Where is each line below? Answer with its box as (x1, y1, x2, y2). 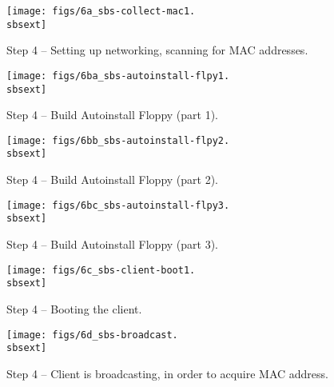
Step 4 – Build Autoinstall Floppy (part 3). (6, 236, 218, 253)
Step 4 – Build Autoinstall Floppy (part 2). (6, 171, 218, 188)
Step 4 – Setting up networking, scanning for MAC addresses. (6, 42, 308, 58)
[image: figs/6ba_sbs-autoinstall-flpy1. (6, 70, 230, 82)
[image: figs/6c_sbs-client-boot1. (6, 264, 196, 276)
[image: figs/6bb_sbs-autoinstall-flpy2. (6, 134, 230, 146)
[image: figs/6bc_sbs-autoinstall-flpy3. (6, 199, 230, 211)
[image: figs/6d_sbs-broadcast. (6, 329, 178, 341)
